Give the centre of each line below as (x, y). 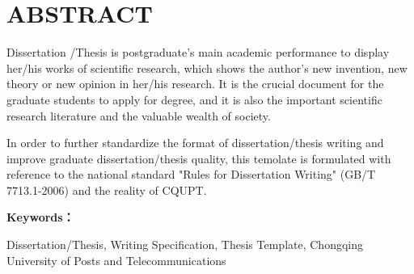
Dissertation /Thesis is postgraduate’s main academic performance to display (198, 52)
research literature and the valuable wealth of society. (139, 115)
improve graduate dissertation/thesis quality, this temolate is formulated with (199, 158)
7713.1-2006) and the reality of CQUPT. (107, 190)
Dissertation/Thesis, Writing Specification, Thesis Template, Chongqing (185, 244)
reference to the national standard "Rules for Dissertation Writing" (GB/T (191, 174)
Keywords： (40, 217)
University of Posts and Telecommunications (116, 260)
